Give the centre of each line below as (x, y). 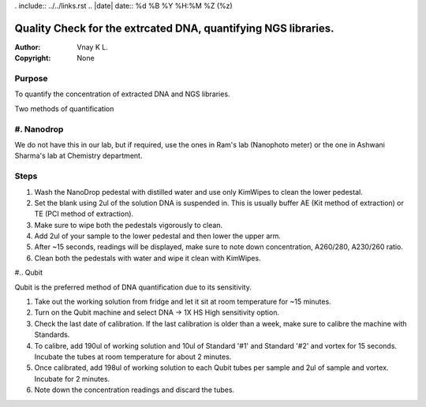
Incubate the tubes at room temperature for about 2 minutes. (133, 357)
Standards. (52, 334)
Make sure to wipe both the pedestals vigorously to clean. (129, 225)
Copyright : (33, 58)
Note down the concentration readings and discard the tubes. (135, 390)
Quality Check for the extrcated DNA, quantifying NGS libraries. (174, 28)
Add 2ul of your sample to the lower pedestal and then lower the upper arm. (158, 236)
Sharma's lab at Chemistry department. (78, 156)
